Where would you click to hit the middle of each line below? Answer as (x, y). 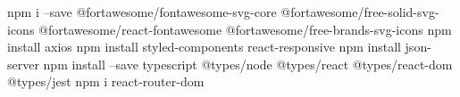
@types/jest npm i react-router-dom (106, 81)
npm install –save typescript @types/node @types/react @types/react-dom (248, 64)
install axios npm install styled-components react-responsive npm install (204, 47)
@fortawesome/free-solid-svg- (360, 12)
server (23, 64)
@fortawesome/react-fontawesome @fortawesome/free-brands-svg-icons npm (245, 29)
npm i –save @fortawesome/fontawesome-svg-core (142, 12)
